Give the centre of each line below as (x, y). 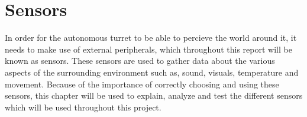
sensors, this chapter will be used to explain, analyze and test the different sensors (154, 95)
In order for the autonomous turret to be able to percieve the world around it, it (151, 38)
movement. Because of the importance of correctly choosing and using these (142, 84)
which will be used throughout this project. (83, 107)
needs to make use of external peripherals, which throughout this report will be (148, 49)
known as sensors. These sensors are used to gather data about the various (140, 61)
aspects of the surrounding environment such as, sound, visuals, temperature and (152, 72)
